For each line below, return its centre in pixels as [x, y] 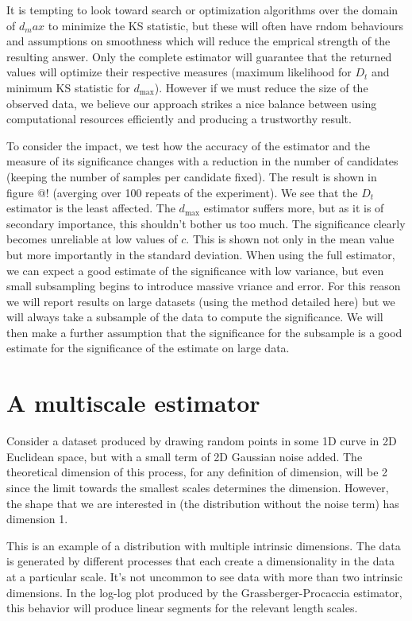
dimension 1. [37, 519]
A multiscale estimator [133, 403]
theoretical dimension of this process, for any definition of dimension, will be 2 [197, 472]
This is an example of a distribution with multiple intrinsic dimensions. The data [204, 545]
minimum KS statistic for [68, 87]
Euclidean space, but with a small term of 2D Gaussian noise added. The [185, 456]
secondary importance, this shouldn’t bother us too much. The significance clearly [206, 223]
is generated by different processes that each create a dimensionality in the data [200, 561]
